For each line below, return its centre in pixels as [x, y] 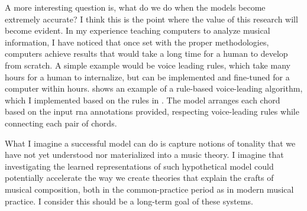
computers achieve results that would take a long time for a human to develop [146, 53]
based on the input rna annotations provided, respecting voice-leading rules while [152, 111]
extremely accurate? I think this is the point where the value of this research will [151, 19]
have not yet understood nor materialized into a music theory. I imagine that [144, 155]
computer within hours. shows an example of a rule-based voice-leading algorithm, [154, 88]
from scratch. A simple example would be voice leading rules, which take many [148, 65]
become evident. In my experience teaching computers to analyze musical [138, 30]
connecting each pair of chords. [61, 123]
